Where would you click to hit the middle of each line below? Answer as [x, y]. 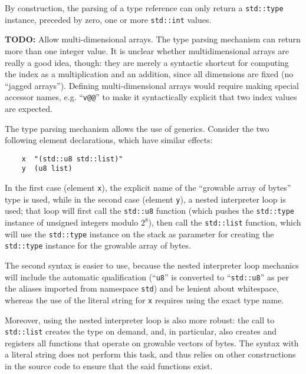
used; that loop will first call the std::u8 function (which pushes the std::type [149, 211]
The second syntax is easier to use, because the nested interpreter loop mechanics [152, 265]
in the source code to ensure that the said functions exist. [109, 365]
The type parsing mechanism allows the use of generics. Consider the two [137, 128]
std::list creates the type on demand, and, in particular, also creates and [141, 331]
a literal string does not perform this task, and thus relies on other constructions [150, 354]
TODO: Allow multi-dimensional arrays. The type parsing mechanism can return [153, 39]
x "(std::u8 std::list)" [72, 159]
